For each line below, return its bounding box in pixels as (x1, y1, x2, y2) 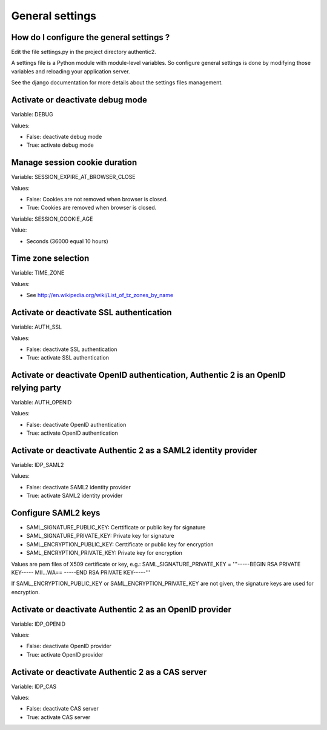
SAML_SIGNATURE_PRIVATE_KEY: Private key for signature (26, 532, 175, 540)
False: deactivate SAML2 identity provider (26, 483, 131, 491)
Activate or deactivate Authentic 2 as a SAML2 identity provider (11, 445, 257, 455)
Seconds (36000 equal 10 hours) (26, 237, 108, 245)
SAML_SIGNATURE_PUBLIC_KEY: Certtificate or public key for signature (26, 523, 206, 531)
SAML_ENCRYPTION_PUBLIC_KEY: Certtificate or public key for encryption (26, 540, 214, 548)
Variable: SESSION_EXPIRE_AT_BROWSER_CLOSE (11, 173, 136, 181)
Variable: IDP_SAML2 (11, 461, 64, 468)
